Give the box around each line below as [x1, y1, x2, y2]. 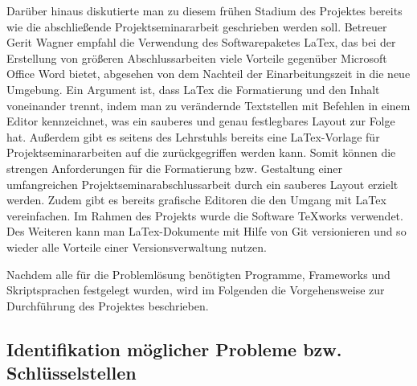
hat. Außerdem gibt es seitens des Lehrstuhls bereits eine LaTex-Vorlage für [6, 128, 380, 145]
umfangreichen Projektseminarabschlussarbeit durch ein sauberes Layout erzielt [6, 175, 399, 192]
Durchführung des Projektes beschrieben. [6, 297, 209, 314]
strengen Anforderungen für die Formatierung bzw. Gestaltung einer [6, 159, 343, 176]
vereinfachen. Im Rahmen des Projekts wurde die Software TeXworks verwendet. [6, 207, 403, 224]
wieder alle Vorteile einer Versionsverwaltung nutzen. [6, 238, 267, 255]
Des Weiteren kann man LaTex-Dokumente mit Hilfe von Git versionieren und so [6, 223, 407, 240]
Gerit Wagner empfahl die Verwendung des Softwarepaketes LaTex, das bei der [6, 34, 396, 51]
